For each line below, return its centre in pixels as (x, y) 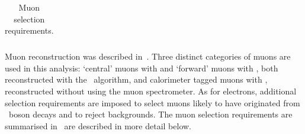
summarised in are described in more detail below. (98, 125)
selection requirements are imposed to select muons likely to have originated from (152, 102)
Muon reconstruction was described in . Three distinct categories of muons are (148, 56)
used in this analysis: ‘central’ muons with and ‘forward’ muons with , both (142, 68)
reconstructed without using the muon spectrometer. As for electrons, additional (151, 91)
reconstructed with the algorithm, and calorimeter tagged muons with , (136, 79)
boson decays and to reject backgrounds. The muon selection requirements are (150, 114)
